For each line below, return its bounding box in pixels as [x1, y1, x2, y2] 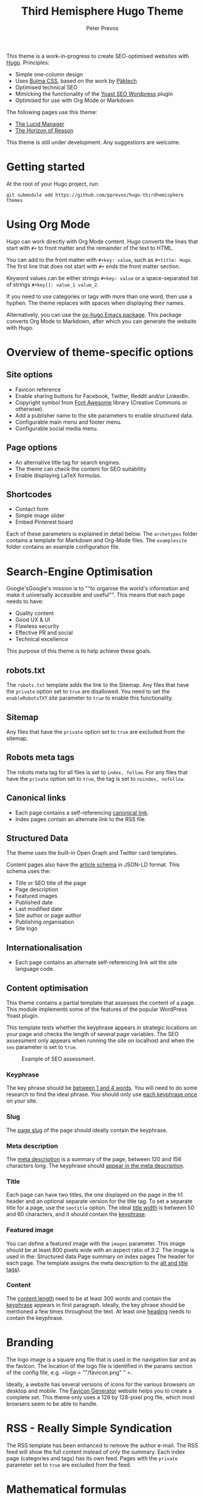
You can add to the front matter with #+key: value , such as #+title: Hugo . [6, 256, 192, 263]
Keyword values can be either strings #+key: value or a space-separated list [6, 274, 199, 281]
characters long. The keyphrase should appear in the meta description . [6, 1162, 185, 1169]
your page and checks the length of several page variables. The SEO [6, 1031, 179, 1038]
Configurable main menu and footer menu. [15, 418, 122, 426]
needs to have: [6, 598, 44, 605]
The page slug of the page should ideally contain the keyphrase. [6, 1126, 168, 1134]
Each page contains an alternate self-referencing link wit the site [15, 959, 178, 966]
